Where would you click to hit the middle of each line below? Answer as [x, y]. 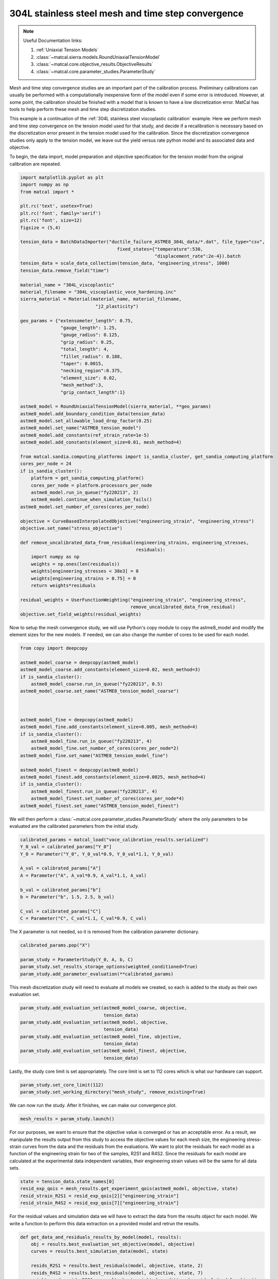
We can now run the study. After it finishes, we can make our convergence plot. [93, 1106]
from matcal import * [47, 192]
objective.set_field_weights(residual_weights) [81, 614]
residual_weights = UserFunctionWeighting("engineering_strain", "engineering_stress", [133, 600]
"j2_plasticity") [117, 306]
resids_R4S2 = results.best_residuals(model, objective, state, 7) [117, 1273]
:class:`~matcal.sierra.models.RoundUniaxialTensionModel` [98, 57]
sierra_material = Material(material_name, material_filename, [101, 299]
